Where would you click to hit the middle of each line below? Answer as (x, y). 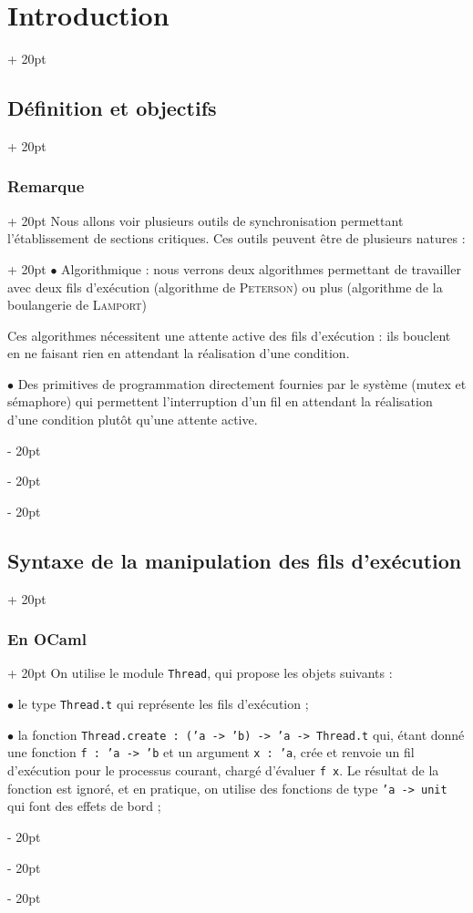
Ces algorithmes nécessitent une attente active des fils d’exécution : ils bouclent (229, 335)
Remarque (46, 186)
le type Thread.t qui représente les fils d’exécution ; (163, 704)
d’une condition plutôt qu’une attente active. (133, 420)
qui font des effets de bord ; (84, 806)
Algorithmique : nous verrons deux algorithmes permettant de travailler (261, 268)
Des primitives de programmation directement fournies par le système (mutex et (242, 383)
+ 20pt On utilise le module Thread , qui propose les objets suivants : (200, 673)
